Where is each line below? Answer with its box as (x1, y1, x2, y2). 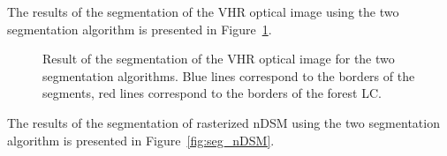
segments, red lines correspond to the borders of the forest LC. (42, 84, 382, 102)
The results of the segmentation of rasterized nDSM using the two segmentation (7, 113, 440, 131)
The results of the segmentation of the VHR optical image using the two (7, 3, 399, 20)
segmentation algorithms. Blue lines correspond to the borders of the (42, 66, 415, 85)
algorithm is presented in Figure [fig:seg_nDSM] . (7, 130, 275, 149)
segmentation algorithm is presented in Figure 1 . (7, 19, 272, 38)
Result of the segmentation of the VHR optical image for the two (42, 49, 395, 68)
